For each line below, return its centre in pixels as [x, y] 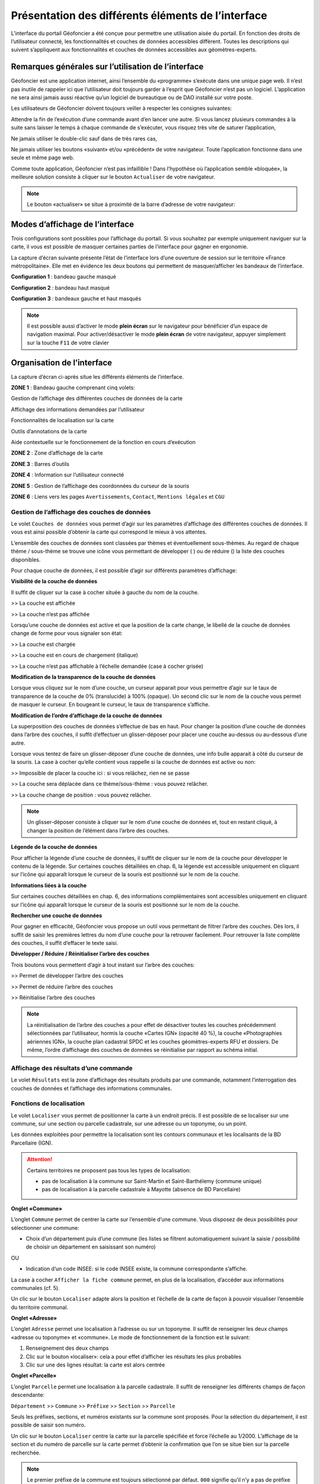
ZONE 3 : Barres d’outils [40, 464]
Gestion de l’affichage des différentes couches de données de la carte [97, 398]
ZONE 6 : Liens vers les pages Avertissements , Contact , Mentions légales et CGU [118, 496]
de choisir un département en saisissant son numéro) [91, 1247]
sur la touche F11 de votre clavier [68, 343]
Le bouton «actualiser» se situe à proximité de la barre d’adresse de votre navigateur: [131, 204]
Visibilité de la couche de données [54, 581]
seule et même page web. [43, 158]
